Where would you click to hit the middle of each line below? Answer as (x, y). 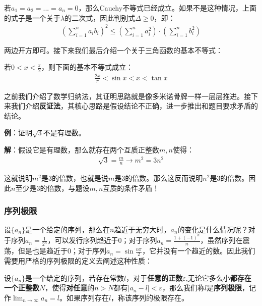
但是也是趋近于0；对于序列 (62, 251)
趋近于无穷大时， (142, 229)
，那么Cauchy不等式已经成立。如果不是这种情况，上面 (168, 8)
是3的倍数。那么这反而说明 (159, 178)
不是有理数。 (64, 133)
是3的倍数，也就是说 (75, 178)
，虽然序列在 (221, 240)
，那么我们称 (183, 288)
